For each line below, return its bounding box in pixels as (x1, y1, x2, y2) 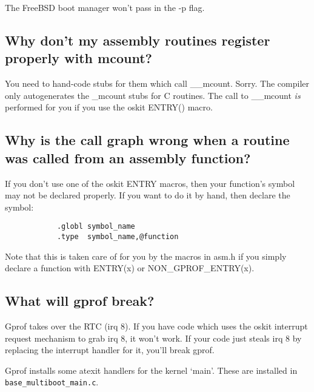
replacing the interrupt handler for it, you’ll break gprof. (5, 343, 215, 356)
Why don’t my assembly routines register (5, 30, 270, 49)
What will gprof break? (5, 291, 155, 310)
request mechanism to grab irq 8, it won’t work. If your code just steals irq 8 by (5, 331, 302, 344)
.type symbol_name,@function (56, 232, 179, 241)
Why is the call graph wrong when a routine (5, 130, 290, 149)
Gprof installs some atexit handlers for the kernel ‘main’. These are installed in (5, 363, 298, 376)
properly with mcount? (5, 49, 152, 67)
